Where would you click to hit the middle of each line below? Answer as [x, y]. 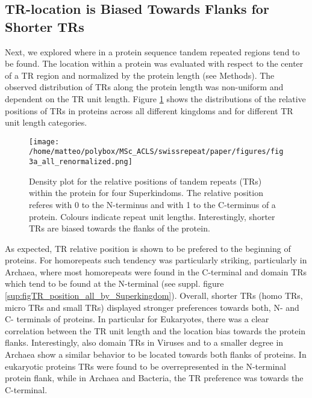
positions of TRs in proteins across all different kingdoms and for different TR [149, 110]
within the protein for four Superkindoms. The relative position [146, 193]
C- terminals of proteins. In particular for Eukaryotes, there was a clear [137, 319]
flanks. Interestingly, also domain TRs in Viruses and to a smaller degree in [144, 342]
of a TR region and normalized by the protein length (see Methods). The [140, 75]
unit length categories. [46, 122]
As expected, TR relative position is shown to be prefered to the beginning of [148, 248]
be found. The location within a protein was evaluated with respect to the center [154, 63]
